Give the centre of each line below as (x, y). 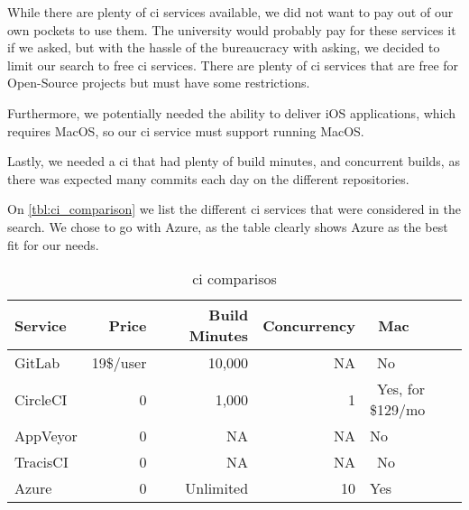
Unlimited (217, 488)
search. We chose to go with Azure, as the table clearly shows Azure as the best (228, 226)
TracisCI (41, 462)
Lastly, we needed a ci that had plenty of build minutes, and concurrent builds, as (234, 161)
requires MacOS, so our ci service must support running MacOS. (186, 130)
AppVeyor (46, 436)
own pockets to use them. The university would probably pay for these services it (232, 29)
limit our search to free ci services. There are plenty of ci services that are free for (233, 65)
